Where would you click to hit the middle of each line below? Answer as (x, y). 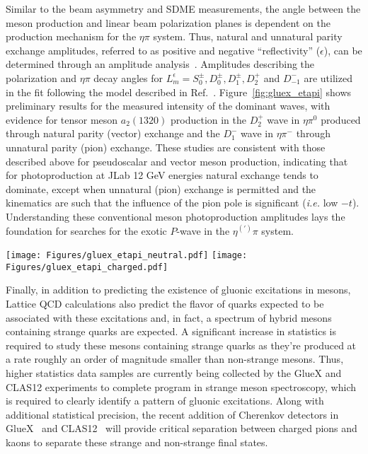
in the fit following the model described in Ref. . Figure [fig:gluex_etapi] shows (179, 92)
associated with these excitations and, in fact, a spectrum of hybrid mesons (169, 317)
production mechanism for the (71, 36)
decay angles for (128, 77)
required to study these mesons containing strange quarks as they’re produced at (181, 345)
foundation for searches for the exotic (86, 230)
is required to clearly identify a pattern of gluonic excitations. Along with (165, 401)
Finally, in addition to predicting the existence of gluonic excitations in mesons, (178, 290)
